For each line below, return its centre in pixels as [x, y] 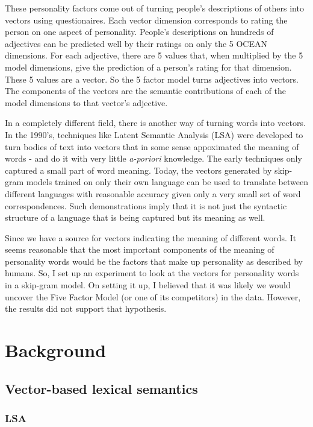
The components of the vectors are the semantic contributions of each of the [146, 91]
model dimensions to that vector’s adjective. [86, 102]
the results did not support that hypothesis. [86, 308]
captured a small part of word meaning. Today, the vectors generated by [138, 170]
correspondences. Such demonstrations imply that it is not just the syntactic [146, 205]
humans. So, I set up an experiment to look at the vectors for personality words [152, 273]
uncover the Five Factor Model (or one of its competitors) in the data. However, [153, 296]
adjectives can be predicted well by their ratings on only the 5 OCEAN [136, 43]
